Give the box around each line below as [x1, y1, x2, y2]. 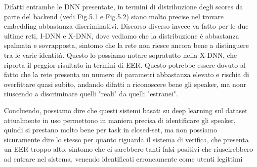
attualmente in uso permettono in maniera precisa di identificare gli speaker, [4, 115, 236, 125]
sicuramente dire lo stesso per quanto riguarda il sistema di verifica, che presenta [4, 134, 249, 144]
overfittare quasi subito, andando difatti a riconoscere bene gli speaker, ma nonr [4, 79, 247, 89]
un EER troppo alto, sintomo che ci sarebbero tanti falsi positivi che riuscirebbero [4, 144, 253, 154]
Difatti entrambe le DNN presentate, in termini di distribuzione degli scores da [4, 1, 243, 11]
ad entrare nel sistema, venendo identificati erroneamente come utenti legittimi [4, 153, 243, 164]
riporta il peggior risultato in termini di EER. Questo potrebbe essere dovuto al [4, 59, 246, 70]
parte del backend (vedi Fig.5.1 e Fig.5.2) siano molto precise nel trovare [4, 11, 224, 21]
